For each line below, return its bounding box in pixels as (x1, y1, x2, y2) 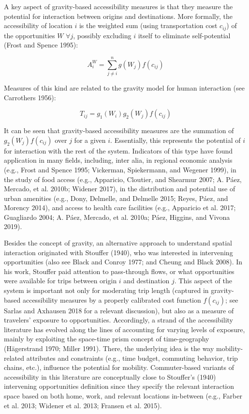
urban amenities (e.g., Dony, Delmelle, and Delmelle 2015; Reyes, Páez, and (4, 193, 228, 203)
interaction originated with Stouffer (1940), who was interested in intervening (4, 247, 233, 257)
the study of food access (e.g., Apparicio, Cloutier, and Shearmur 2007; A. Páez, (4, 174, 242, 184)
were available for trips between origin (4, 276, 117, 286)
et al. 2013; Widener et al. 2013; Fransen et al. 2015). (4, 400, 162, 410)
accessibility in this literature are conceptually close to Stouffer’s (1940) (4, 371, 216, 382)
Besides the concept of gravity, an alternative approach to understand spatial (4, 238, 233, 248)
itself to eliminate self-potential (138, 30, 231, 40)
